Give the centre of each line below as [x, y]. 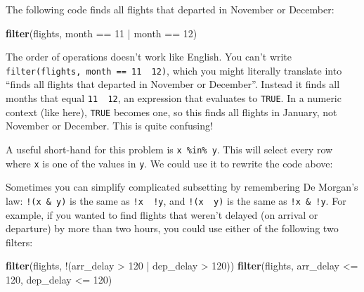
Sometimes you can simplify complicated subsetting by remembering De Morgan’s [182, 187]
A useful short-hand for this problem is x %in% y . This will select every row [169, 149]
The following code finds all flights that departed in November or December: [170, 9]
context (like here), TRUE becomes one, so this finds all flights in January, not [171, 112]
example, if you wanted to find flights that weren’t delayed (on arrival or [162, 214]
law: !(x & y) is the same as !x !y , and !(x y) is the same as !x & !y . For [176, 200]
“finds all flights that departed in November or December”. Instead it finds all [173, 84]
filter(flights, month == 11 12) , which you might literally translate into [174, 70]
